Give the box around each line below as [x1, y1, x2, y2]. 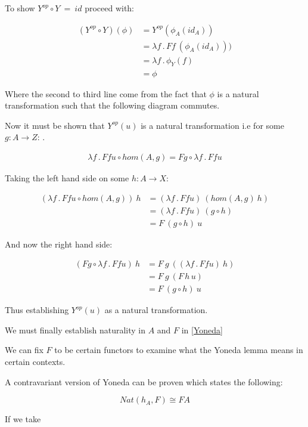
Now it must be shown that [5, 119, 105, 131]
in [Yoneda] [181, 323, 223, 336]
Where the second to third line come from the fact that [5, 87, 207, 100]
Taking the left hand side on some [5, 171, 129, 184]
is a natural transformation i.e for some [141, 119, 284, 131]
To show [5, 2, 35, 14]
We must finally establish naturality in [5, 323, 145, 336]
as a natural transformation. [104, 304, 208, 316]
